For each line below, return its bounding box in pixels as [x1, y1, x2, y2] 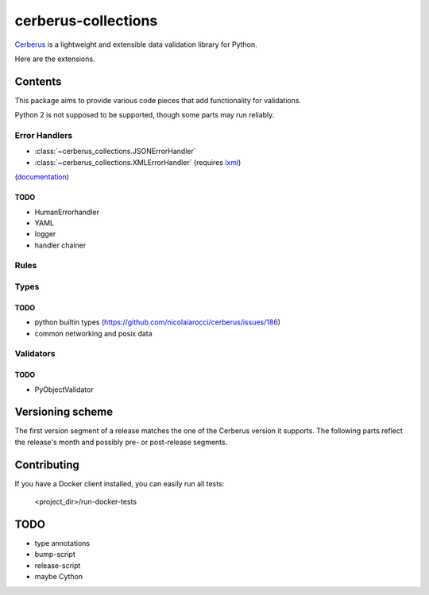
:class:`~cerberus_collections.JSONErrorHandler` [34, 147, 196, 156]
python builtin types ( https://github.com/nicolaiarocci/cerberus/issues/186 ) [34, 317, 281, 327]
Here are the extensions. [14, 54, 95, 63]
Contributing [14, 458, 79, 471]
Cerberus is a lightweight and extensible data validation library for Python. [14, 40, 257, 49]
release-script [34, 560, 81, 570]
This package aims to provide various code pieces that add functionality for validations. [14, 95, 302, 105]
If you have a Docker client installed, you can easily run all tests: [14, 478, 225, 488]
